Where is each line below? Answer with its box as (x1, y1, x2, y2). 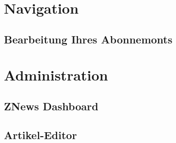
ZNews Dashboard (4, 98, 98, 113)
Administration (4, 65, 108, 85)
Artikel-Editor (4, 127, 77, 142)
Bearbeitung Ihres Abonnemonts (4, 31, 173, 46)
